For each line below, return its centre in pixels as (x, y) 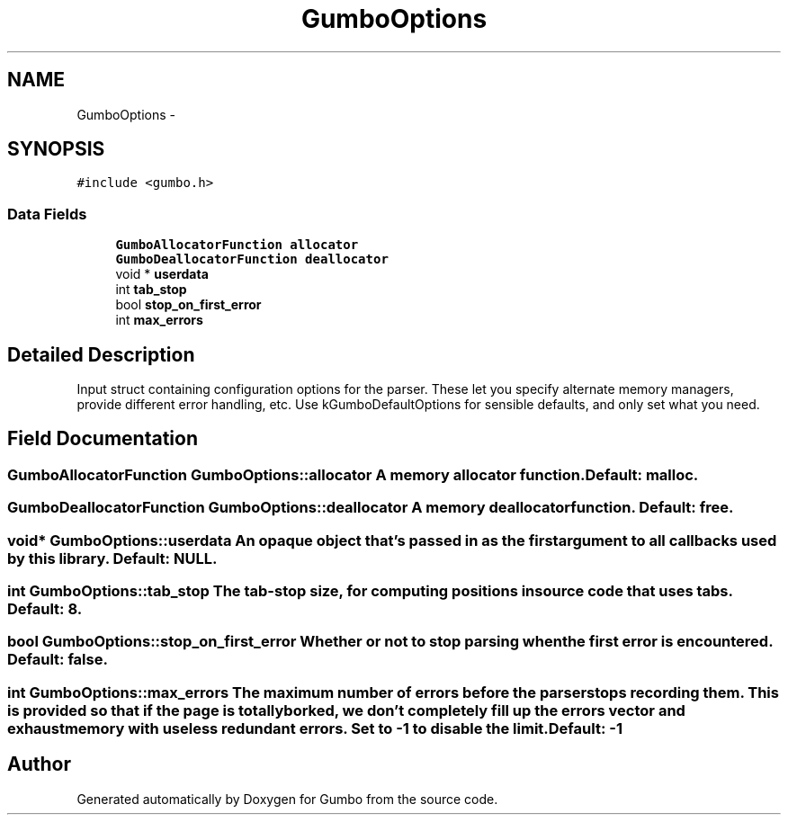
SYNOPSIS (56, 149)
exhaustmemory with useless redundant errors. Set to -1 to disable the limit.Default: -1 (315, 728)
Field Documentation (103, 439)
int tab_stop (151, 290)
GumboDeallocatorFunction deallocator (252, 259)
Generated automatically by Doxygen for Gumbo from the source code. (287, 799)
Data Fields (47, 214)
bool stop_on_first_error (188, 305)
